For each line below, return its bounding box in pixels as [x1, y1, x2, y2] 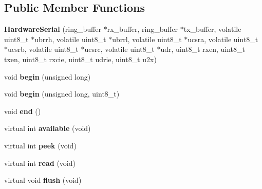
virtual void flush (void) [4, 175, 82, 185]
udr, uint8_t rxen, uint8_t [160, 44, 246, 54]
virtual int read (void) [4, 157, 76, 168]
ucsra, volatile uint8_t [188, 33, 258, 44]
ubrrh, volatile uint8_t [34, 33, 106, 44]
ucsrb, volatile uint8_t [8, 44, 79, 54]
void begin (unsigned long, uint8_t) [4, 88, 120, 99]
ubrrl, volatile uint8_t [112, 33, 182, 44]
